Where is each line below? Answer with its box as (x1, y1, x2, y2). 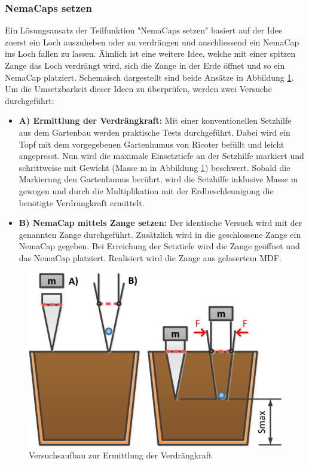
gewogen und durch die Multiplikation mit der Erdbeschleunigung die (19, 184, 274, 197)
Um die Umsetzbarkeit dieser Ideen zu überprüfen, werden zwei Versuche (5, 82, 272, 95)
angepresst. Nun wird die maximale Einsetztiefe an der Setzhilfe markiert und (19, 149, 304, 162)
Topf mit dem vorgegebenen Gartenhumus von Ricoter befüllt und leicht (19, 137, 284, 150)
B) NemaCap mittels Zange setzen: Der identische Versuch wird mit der (19, 216, 302, 229)
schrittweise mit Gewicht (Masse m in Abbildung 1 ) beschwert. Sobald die (19, 161, 290, 173)
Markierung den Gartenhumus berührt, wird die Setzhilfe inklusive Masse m (19, 173, 298, 185)
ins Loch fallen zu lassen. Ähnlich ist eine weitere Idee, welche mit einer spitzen (5, 47, 296, 60)
